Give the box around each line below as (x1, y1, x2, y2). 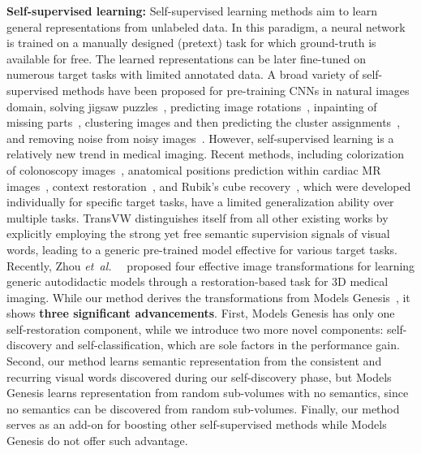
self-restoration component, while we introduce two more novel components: (6, 320, 384, 337)
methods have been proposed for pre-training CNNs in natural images (62, 81, 410, 98)
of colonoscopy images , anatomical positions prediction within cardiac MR (6, 161, 381, 178)
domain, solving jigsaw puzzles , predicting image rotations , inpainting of (6, 97, 377, 115)
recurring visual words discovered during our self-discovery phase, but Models (6, 368, 392, 385)
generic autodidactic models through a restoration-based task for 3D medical (6, 273, 389, 290)
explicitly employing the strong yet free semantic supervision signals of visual (6, 225, 390, 242)
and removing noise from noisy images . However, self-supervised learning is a (6, 129, 394, 146)
